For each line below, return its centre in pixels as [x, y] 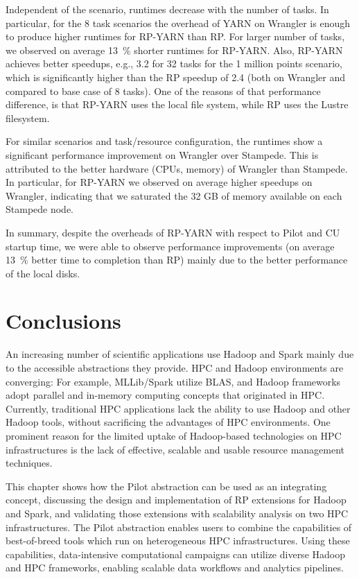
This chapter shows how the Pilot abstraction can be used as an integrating [166, 486]
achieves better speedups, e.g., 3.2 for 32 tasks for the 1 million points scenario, [174, 63]
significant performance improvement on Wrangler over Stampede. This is [162, 154]
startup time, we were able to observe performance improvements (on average [170, 246]
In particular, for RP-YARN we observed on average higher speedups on [159, 182]
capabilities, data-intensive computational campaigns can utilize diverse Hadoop [175, 554]
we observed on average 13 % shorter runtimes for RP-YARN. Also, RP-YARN [174, 50]
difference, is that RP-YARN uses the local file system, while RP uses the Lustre [177, 104]
